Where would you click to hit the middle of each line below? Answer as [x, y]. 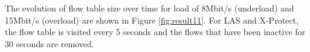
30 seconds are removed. [50, 43]
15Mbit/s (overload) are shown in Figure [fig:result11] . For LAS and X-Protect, [152, 20]
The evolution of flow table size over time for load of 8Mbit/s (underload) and [150, 8]
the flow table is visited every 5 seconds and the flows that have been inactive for [155, 32]
